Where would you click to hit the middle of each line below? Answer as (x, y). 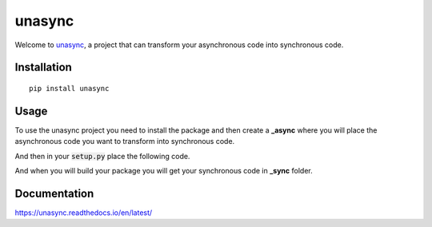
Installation (43, 68)
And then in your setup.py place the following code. (102, 156)
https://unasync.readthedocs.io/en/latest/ (84, 213)
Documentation (54, 193)
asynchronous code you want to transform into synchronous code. (125, 141)
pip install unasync (69, 88)
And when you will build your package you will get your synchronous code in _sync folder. (164, 171)
